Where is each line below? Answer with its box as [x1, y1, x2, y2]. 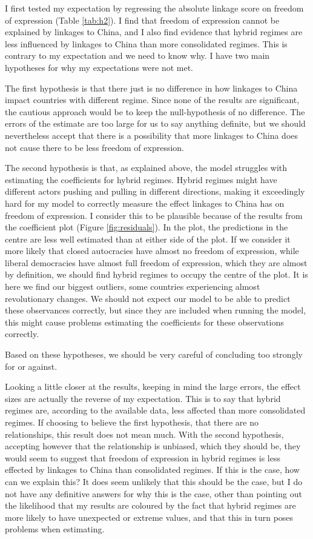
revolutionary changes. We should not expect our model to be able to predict [5, 292, 291, 304]
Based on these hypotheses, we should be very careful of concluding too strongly [5, 348, 303, 361]
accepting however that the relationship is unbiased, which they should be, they [5, 440, 301, 452]
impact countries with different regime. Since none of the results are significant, [5, 93, 300, 106]
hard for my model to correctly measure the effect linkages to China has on [5, 196, 285, 209]
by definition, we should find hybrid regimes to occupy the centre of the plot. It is [5, 268, 308, 281]
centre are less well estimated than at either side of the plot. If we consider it [5, 232, 291, 245]
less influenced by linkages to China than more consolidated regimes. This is [5, 37, 288, 50]
